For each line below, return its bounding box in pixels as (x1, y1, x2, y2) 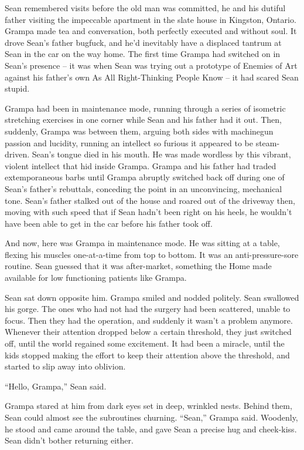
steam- (255, 136, 280, 149)
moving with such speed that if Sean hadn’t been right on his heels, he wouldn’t (5, 206, 292, 218)
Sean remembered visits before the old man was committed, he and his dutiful (5, 2, 286, 14)
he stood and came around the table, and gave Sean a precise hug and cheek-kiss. (5, 422, 297, 435)
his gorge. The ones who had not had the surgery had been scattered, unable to (5, 303, 291, 315)
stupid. (5, 82, 30, 95)
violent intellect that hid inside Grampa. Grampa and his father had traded (5, 159, 276, 172)
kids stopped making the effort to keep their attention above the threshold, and (5, 348, 290, 361)
